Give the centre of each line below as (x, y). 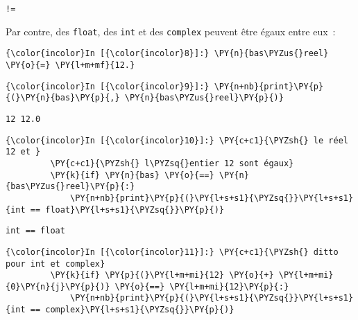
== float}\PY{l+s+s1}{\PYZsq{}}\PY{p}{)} (127, 210)
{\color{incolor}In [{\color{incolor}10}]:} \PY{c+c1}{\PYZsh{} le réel (177, 140)
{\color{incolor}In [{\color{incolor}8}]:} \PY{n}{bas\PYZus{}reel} (167, 54)
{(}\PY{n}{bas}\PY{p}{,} (63, 98)
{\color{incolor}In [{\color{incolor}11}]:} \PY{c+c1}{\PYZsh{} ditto (172, 252)
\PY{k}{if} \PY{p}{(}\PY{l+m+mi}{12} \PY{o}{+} (162, 275)
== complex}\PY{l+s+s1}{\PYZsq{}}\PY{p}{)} (132, 310)
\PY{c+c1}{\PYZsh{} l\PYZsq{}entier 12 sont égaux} (172, 163)
